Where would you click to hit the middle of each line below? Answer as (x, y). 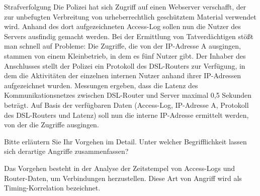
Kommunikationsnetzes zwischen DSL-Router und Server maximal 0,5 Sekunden (128, 95)
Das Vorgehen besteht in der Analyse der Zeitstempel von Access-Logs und (120, 168)
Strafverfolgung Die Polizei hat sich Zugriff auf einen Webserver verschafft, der (125, 7)
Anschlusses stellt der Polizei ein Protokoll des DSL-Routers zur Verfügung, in (125, 65)
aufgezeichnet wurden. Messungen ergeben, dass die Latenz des (101, 85)
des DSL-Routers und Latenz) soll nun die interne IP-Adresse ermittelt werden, (126, 115)
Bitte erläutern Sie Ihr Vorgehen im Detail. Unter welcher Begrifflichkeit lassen (125, 141)
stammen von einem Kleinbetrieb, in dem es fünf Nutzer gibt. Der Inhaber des (125, 55)
